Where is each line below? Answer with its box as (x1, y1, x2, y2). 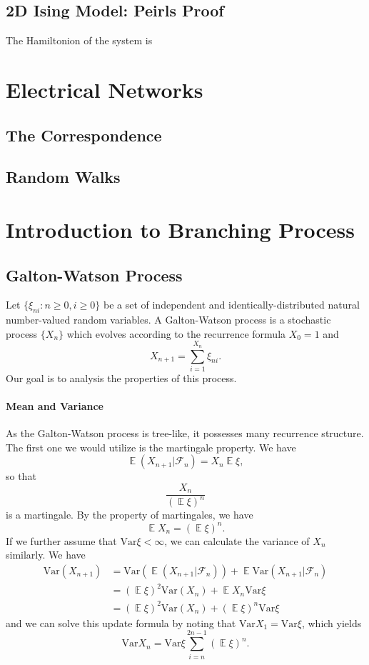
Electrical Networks (6, 74, 203, 104)
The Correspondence (6, 124, 162, 146)
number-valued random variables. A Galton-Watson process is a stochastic (6, 312, 331, 327)
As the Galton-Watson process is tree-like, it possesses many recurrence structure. (6, 426, 364, 441)
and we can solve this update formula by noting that (6, 615, 236, 630)
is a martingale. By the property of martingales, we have (6, 507, 253, 522)
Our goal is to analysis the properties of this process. (6, 370, 237, 385)
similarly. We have (6, 547, 86, 562)
